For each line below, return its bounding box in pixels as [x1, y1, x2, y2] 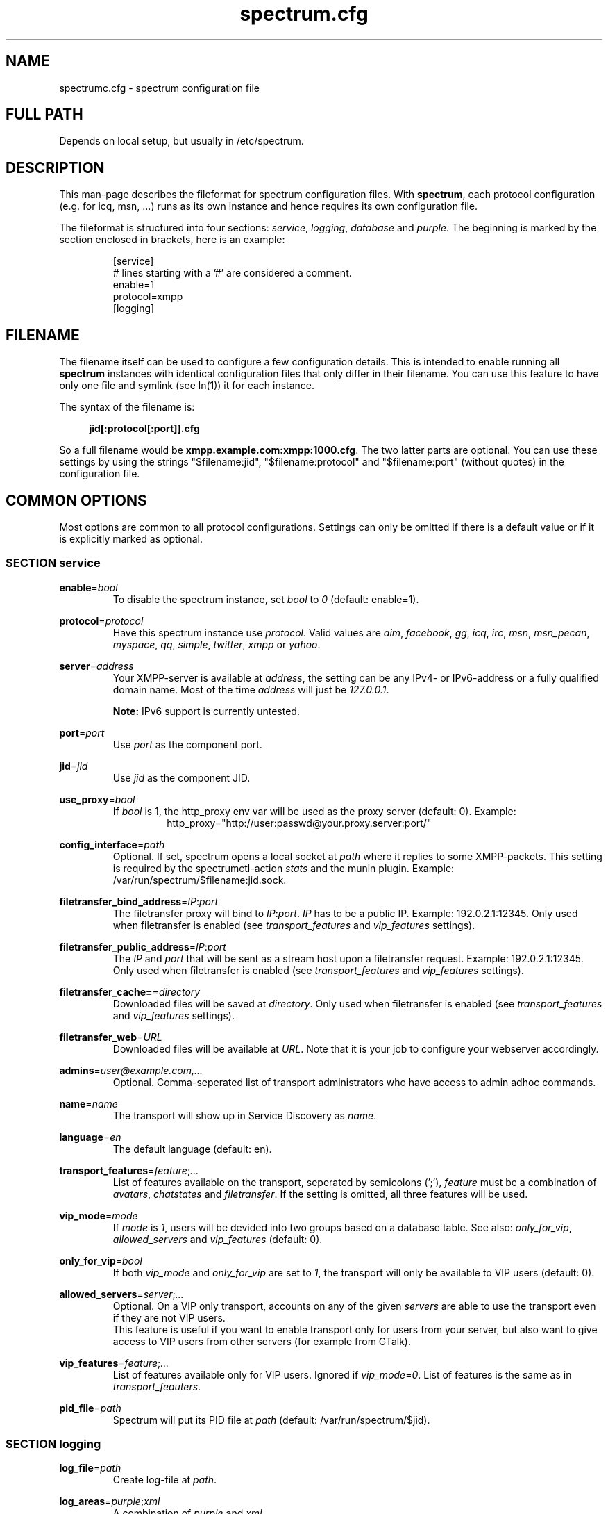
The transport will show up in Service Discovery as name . [112, 1109, 377, 1121]
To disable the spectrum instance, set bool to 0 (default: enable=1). [112, 593, 419, 605]
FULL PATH [6, 106, 83, 124]
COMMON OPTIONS [6, 491, 147, 509]
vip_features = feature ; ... [59, 1356, 169, 1369]
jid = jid [59, 759, 88, 772]
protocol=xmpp [112, 290, 183, 303]
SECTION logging [6, 1437, 101, 1451]
